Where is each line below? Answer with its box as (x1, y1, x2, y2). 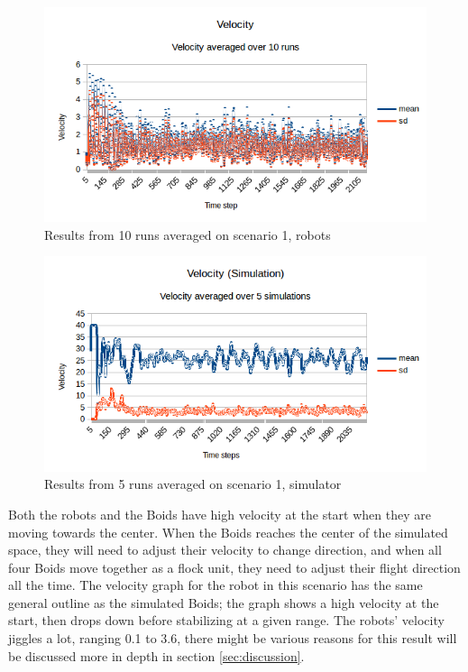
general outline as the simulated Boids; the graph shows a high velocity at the (8, 593, 439, 612)
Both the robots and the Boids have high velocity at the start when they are (8, 504, 431, 523)
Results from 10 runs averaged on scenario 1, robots (44, 225, 331, 244)
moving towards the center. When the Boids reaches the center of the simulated (8, 522, 448, 541)
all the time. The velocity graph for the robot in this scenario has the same (8, 575, 423, 594)
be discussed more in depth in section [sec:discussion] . (8, 646, 305, 665)
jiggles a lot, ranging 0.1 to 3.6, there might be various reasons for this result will (8, 629, 457, 648)
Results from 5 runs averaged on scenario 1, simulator (44, 474, 342, 493)
